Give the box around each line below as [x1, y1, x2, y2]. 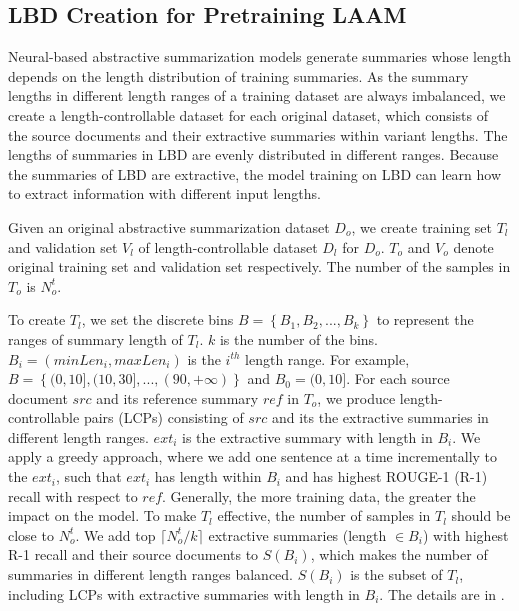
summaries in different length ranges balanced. [8, 564, 294, 585]
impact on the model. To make [8, 505, 197, 526]
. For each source [346, 368, 450, 389]
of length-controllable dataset [138, 236, 318, 257]
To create [8, 309, 66, 330]
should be [451, 505, 511, 526]
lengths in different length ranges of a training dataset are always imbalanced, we [8, 85, 506, 106]
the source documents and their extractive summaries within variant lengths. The [8, 124, 508, 145]
